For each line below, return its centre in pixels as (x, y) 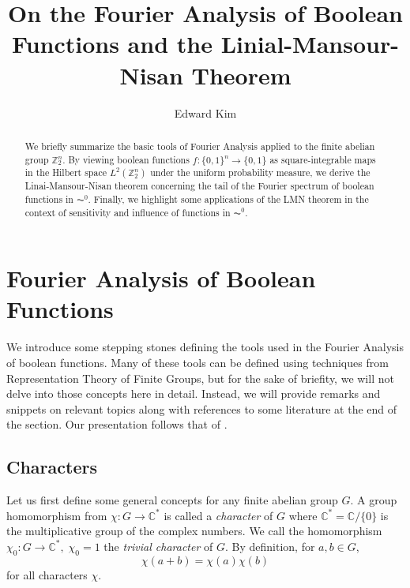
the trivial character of (158, 546)
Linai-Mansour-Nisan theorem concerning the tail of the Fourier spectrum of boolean (199, 186)
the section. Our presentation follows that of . (117, 424)
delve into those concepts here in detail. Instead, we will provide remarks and (194, 393)
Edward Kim (205, 112)
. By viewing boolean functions (126, 159)
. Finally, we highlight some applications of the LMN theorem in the (228, 198)
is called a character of (218, 515)
